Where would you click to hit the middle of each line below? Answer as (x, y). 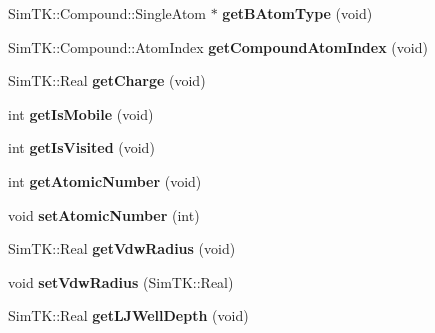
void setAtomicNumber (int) (104, 214)
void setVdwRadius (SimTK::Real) (121, 281)
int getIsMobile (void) (81, 113)
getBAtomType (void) (297, 13)
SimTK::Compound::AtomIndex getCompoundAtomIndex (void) (218, 46)
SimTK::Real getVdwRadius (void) (122, 248)
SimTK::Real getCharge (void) (107, 80)
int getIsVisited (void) (81, 147)
